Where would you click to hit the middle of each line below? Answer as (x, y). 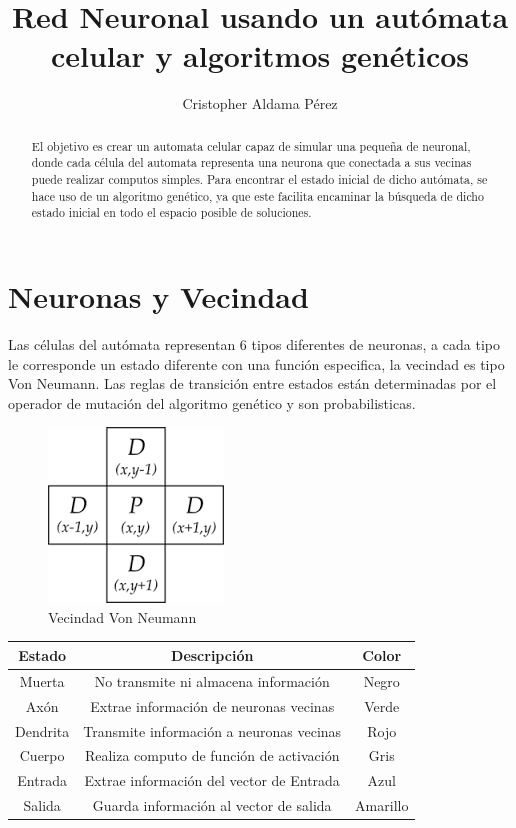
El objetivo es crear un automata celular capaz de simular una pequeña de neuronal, (251, 145)
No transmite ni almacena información (212, 680)
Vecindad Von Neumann (122, 616)
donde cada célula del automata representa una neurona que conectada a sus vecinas (251, 162)
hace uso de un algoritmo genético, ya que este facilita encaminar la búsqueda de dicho (257, 195)
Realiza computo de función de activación (212, 755)
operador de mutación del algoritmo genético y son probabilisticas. (212, 402)
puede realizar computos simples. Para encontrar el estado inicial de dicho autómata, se (259, 179)
